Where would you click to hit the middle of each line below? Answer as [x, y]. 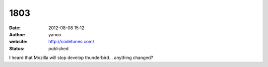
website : [18, 42]
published [59, 48]
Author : [17, 34]
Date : [15, 28]
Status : [17, 48]
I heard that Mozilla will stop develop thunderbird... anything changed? [81, 58]
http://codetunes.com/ [71, 42]
